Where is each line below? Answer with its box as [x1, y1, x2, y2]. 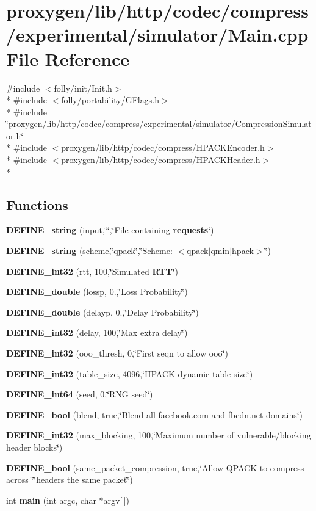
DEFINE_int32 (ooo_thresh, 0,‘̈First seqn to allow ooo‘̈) [6, 347, 228, 360]
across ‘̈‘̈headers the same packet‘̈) [6, 473, 133, 486]
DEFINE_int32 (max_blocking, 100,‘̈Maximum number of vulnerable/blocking [6, 429, 311, 441]
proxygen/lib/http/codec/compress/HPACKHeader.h [61, 153, 260, 166]
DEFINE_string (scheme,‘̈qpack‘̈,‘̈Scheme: [6, 244, 173, 257]
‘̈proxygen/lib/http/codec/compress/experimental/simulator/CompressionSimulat [6, 117, 312, 130]
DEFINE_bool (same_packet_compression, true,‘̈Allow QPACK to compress [6, 461, 304, 474]
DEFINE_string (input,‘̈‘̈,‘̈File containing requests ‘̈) [6, 223, 214, 236]
